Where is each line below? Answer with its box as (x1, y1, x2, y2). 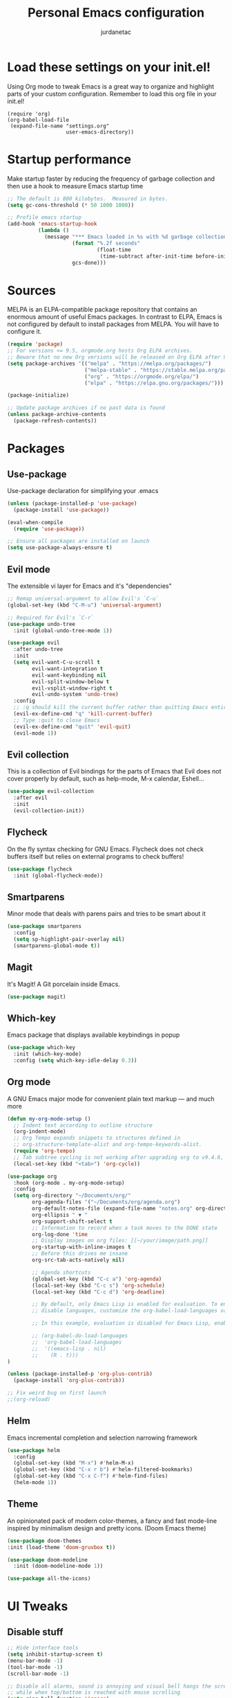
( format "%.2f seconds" (72, 240, 140, 247)
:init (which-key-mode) (13, 1051, 81, 1057)
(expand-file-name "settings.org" (10, 123, 110, 129)
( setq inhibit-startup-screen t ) (7, 1651, 104, 1658)
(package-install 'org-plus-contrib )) (13, 1377, 126, 1384)
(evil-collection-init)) (13, 807, 85, 814)
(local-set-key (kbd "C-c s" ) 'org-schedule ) (32, 1282, 166, 1289)
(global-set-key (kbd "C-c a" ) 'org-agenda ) (32, 1276, 162, 1283)
